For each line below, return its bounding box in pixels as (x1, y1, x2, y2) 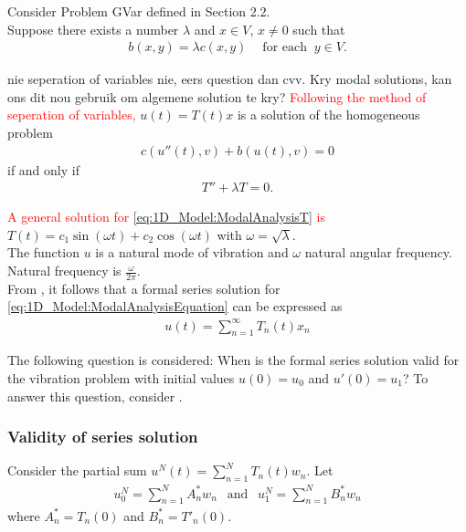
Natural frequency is (7, 261, 122, 280)
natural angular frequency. (304, 243, 452, 262)
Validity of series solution (7, 425, 198, 448)
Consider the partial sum (7, 461, 147, 480)
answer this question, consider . (7, 386, 183, 405)
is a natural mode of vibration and (95, 243, 289, 262)
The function (7, 243, 79, 262)
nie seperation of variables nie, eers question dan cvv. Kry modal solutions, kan (7, 69, 452, 89)
